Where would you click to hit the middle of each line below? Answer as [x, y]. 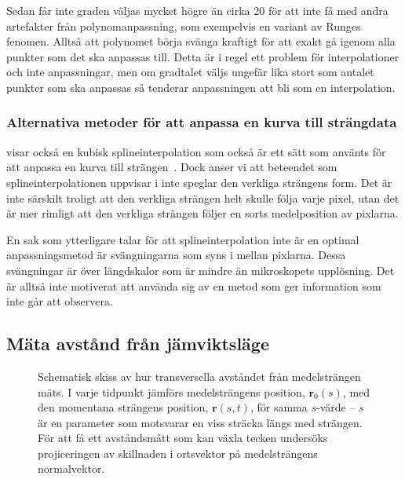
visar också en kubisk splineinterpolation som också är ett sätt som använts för [196, 151]
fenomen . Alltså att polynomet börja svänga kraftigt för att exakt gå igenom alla [201, 41]
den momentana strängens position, [123, 407]
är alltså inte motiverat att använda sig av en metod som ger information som [194, 285]
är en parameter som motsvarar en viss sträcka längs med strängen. [200, 422]
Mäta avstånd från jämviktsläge [138, 344]
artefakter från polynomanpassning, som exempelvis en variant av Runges [184, 26]
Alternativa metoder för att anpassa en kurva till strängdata [202, 122]
